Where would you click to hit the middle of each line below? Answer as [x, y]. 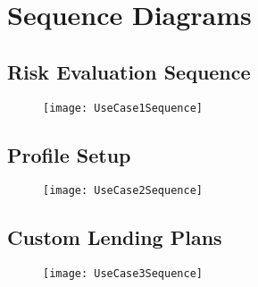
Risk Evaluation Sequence [129, 71]
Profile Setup [69, 154]
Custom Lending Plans [115, 237]
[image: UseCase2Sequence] [123, 191]
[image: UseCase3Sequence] [123, 274]
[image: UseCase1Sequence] [123, 108]
